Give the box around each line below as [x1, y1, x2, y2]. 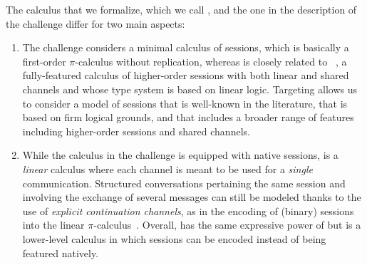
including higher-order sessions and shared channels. [22, 123, 250, 138]
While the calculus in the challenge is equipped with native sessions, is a [22, 147, 338, 162]
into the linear [22, 217, 85, 232]
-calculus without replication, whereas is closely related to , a [75, 53, 347, 68]
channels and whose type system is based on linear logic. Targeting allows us [22, 81, 358, 96]
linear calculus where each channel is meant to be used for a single [22, 161, 313, 176]
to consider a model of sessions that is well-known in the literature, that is [22, 95, 348, 110]
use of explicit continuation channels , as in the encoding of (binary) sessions [22, 203, 354, 218]
